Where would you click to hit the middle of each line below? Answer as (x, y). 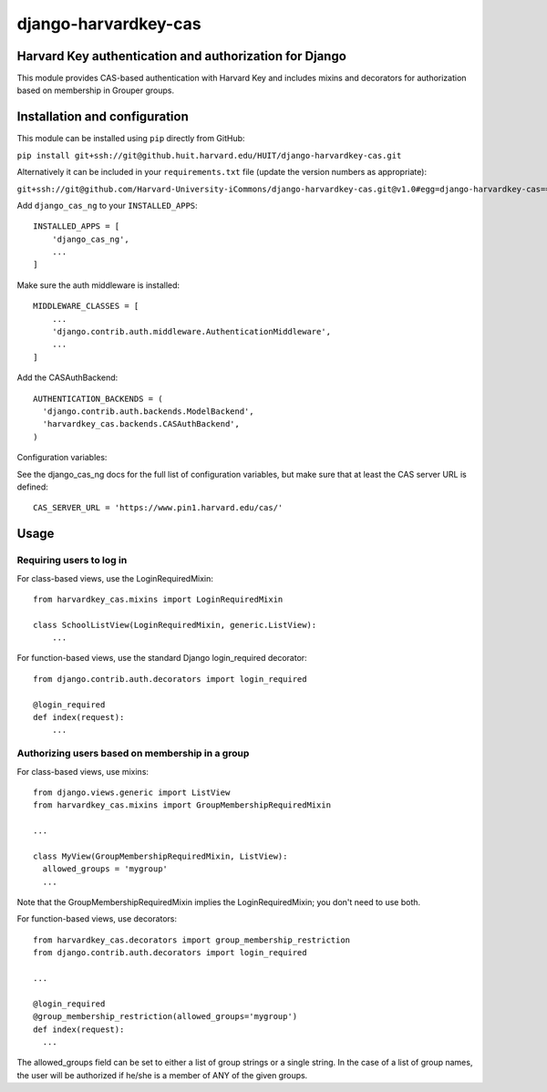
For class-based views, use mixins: (83, 771)
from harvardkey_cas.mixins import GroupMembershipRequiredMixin (182, 805)
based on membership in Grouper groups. (96, 90)
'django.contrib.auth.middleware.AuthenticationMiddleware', (191, 332)
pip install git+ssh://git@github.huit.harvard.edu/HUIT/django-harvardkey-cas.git (209, 155)
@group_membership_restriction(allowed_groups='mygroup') (165, 1017)
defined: (33, 487)
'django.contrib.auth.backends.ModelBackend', (148, 412)
